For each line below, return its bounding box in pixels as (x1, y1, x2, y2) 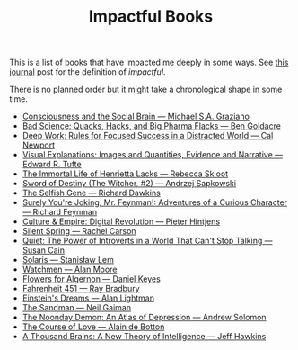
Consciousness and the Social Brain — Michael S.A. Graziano (22, 111, 250, 122)
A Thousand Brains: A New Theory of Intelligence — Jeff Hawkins (22, 331, 267, 342)
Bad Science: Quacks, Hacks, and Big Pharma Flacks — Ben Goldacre (22, 121, 281, 131)
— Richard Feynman (22, 207, 97, 218)
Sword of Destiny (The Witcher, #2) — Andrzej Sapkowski (22, 178, 236, 189)
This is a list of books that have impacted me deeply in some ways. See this (9, 57, 289, 68)
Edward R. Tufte (22, 159, 83, 170)
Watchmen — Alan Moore (22, 264, 118, 275)
